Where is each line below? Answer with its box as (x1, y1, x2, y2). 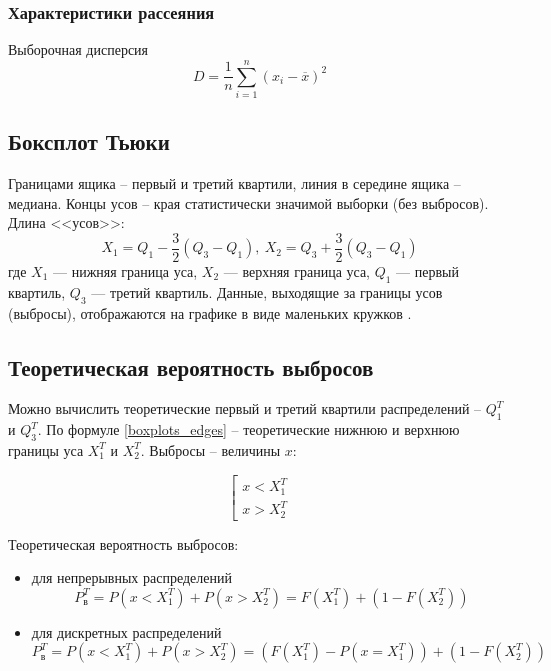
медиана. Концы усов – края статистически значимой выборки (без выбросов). (8, 192, 489, 213)
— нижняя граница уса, (52, 260, 198, 281)
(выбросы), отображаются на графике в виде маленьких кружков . (8, 302, 412, 323)
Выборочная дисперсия (8, 39, 149, 60)
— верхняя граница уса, (223, 260, 370, 281)
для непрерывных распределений (31, 567, 232, 588)
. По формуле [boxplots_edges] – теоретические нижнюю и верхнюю (37, 419, 460, 440)
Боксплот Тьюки (8, 126, 170, 157)
